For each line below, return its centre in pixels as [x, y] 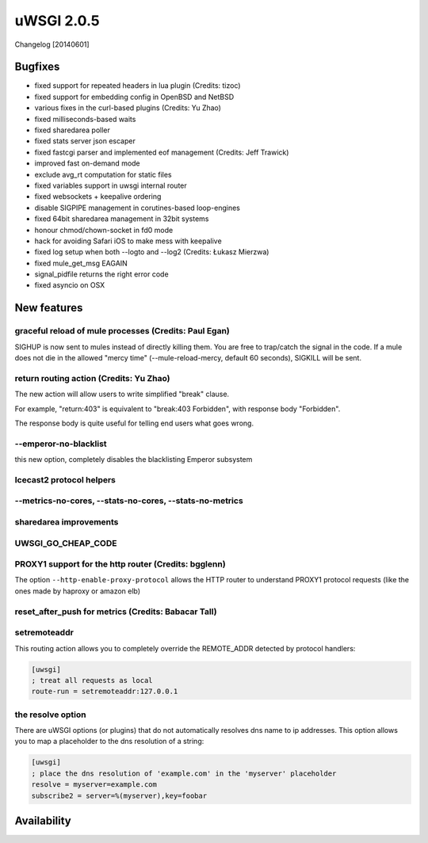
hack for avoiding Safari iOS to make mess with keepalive [128, 241]
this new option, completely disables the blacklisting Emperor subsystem [134, 460]
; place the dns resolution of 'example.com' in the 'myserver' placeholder [184, 773]
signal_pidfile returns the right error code [102, 274]
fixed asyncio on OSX [70, 285]
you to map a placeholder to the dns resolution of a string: [109, 742]
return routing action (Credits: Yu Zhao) [92, 378]
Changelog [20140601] [52, 44]
